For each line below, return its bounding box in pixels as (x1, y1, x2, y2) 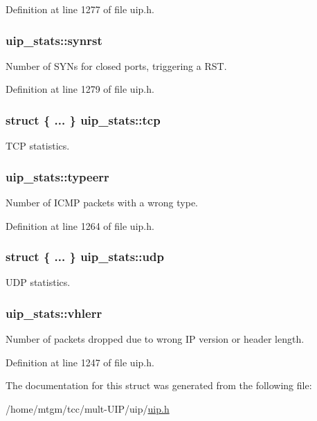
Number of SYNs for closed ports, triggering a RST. (6, 58, 227, 73)
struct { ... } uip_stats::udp (6, 248, 164, 265)
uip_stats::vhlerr (6, 304, 102, 321)
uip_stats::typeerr (6, 168, 109, 185)
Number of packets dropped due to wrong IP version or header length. (6, 332, 305, 346)
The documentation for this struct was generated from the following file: (6, 378, 312, 393)
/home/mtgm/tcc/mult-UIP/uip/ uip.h (6, 402, 170, 416)
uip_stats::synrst (6, 31, 102, 48)
